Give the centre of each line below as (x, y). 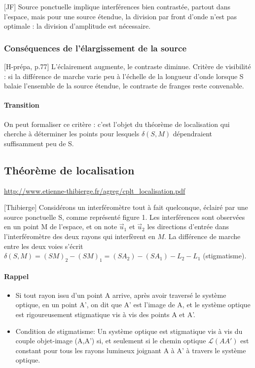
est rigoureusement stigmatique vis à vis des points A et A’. (105, 314)
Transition (22, 105)
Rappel (17, 276)
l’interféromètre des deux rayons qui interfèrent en (80, 236)
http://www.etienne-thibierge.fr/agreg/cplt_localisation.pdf (95, 190)
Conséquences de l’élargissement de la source (95, 48)
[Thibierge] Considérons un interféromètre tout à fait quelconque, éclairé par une (126, 207)
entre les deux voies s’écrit (44, 246)
